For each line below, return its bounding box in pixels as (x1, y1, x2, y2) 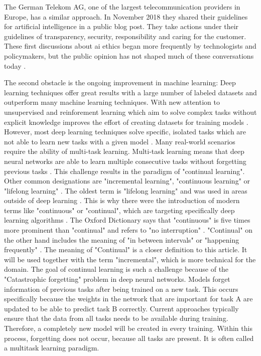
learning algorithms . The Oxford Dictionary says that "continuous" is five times (4, 215, 250, 225)
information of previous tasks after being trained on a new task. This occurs (4, 283, 238, 294)
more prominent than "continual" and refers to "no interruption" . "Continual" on (4, 225, 252, 235)
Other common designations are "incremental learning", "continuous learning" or (4, 175, 250, 186)
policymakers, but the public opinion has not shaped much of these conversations (4, 50, 254, 61)
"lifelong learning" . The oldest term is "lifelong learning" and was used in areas (4, 185, 247, 196)
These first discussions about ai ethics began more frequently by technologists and (4, 41, 256, 51)
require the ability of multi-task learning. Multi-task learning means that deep (4, 146, 244, 156)
